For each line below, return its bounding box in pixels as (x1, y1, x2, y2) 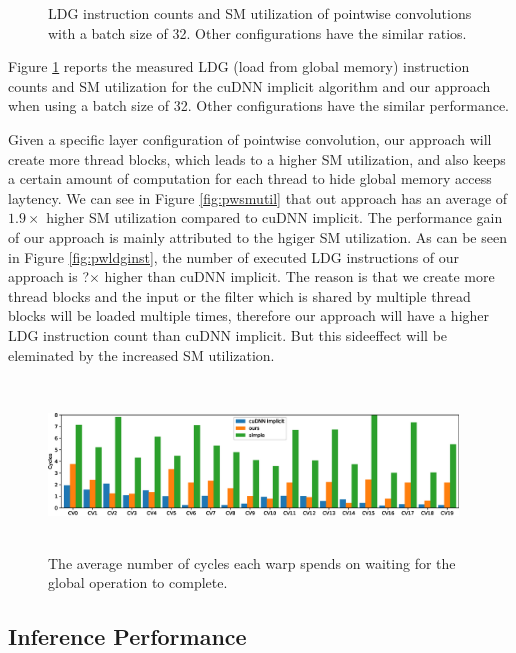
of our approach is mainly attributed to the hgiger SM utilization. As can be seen (8, 226, 507, 247)
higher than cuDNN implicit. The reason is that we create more (104, 266, 495, 287)
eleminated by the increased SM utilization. (8, 344, 275, 365)
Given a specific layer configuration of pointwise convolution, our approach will (8, 128, 492, 149)
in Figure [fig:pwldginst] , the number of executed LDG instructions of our (8, 246, 460, 267)
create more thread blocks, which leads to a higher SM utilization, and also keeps (8, 148, 506, 169)
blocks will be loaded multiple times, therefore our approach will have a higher (8, 305, 490, 326)
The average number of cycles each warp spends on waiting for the (48, 552, 456, 573)
